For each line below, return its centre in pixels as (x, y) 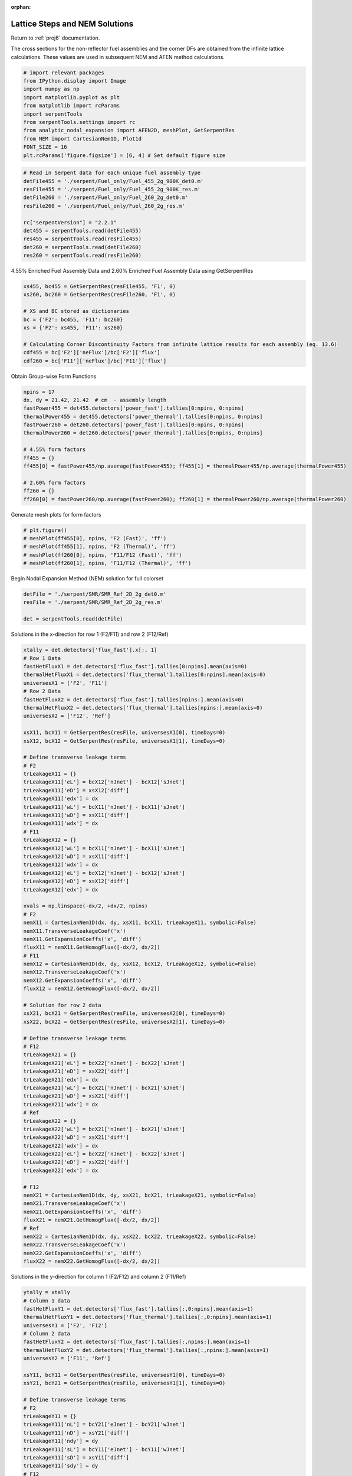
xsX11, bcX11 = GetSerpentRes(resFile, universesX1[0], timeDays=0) (124, 733)
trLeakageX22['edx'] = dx (61, 1170)
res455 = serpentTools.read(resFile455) (82, 239)
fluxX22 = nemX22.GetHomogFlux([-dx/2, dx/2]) (92, 1261)
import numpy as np (51, 89)
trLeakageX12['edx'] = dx (61, 889)
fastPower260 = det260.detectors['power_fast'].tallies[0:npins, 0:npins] (134, 425)
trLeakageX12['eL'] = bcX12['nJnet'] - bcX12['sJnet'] (104, 873)
